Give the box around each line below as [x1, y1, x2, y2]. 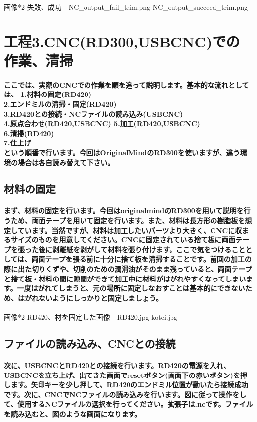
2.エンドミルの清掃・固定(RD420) [4, 98, 117, 109]
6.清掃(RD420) [4, 128, 54, 138]
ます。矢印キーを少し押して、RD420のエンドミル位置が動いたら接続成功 [10, 379, 249, 390]
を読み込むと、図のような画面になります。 [4, 408, 142, 419]
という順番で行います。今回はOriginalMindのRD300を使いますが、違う [4, 147, 240, 157]
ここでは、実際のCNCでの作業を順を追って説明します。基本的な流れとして [4, 79, 249, 90]
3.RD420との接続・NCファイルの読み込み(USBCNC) [4, 108, 183, 119]
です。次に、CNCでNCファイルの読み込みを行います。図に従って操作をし [4, 389, 247, 399]
